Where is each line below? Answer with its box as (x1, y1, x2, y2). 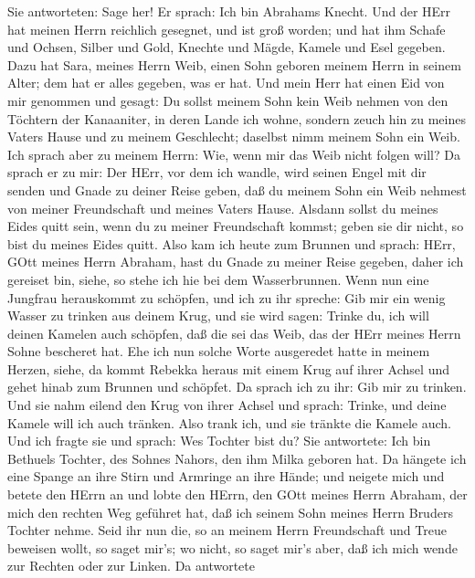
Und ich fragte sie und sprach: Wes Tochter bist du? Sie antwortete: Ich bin (7, 431, 431, 450)
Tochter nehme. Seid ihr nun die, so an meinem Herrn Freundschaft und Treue (7, 520, 447, 540)
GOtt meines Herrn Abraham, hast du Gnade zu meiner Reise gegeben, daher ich (7, 252, 464, 271)
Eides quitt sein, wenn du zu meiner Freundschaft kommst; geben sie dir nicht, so (7, 216, 464, 236)
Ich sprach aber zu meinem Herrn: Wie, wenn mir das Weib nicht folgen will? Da (7, 144, 460, 163)
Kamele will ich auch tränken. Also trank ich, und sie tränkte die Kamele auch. (7, 413, 451, 432)
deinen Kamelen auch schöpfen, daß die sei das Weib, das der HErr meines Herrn (7, 323, 461, 342)
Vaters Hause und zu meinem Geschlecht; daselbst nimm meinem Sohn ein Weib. (7, 127, 460, 146)
